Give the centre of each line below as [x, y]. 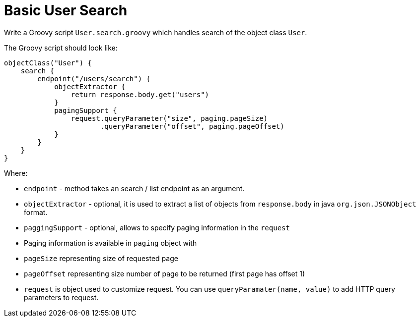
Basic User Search [66, 10]
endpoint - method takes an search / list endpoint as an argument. [134, 188]
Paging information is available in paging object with [110, 243]
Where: [16, 173]
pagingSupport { [86, 110]
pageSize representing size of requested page [101, 258]
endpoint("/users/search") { [94, 79]
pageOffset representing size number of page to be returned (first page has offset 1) [165, 273]
